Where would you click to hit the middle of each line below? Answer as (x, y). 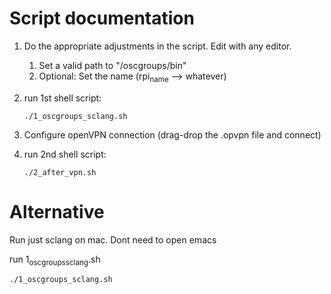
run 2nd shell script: (65, 154)
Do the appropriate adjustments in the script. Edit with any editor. (157, 46)
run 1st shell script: (62, 98)
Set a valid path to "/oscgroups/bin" (112, 65)
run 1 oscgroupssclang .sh (55, 260)
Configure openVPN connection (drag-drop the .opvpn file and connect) (172, 134)
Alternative (57, 211)
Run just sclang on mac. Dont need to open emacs (113, 239)
